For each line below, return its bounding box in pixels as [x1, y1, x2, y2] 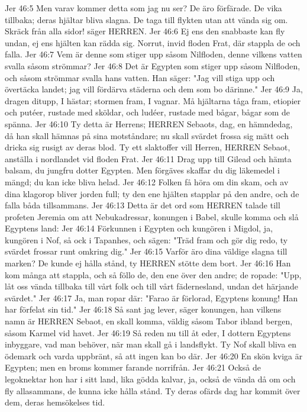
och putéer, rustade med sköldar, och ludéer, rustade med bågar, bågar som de [5, 106, 290, 118]
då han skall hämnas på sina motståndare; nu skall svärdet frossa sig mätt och [5, 129, 289, 141]
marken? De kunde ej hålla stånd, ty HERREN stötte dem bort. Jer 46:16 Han [5, 257, 291, 269]
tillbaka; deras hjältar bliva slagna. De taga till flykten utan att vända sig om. [5, 13, 288, 25]
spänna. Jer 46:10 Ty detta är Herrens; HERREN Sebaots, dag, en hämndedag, [5, 117, 293, 130]
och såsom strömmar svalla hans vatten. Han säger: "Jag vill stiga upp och [5, 71, 275, 83]
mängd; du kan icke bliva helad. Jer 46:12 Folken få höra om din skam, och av [5, 175, 289, 188]
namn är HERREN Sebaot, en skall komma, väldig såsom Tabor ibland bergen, [5, 315, 293, 327]
